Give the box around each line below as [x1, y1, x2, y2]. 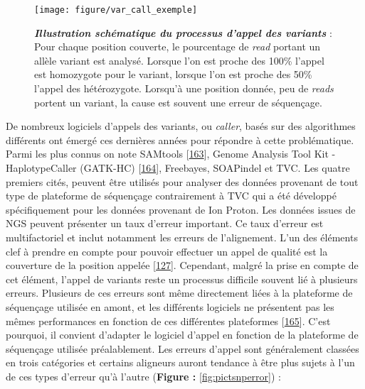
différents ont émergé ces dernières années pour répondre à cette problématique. [6, 132, 354, 147]
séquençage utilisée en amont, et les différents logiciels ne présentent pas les [6, 299, 334, 314]
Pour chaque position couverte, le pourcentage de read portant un [34, 39, 321, 54]
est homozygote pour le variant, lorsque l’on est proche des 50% [34, 67, 312, 82]
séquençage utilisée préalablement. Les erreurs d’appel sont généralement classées [6, 341, 359, 356]
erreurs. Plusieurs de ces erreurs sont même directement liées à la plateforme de [6, 285, 353, 300]
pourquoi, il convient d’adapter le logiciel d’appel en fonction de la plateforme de [6, 327, 359, 342]
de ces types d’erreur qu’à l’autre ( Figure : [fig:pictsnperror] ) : [6, 368, 281, 383]
